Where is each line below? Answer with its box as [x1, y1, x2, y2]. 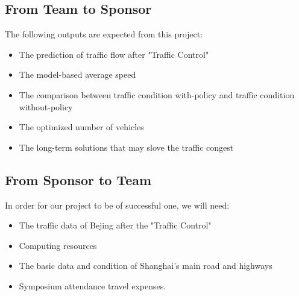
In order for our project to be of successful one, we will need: [5, 198, 230, 211]
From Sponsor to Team [5, 170, 152, 189]
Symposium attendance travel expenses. [19, 279, 166, 292]
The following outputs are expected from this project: [5, 28, 203, 40]
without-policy [19, 100, 73, 113]
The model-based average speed [19, 68, 136, 81]
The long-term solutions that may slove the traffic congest [19, 140, 234, 153]
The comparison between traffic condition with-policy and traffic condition [19, 88, 295, 101]
